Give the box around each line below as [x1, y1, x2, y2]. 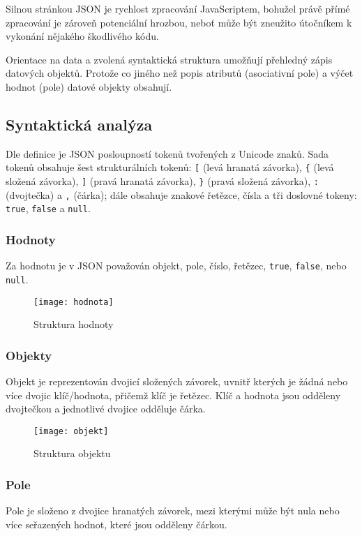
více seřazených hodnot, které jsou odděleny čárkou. [6, 516, 227, 531]
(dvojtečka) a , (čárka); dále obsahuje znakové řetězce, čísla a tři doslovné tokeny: [6, 187, 357, 202]
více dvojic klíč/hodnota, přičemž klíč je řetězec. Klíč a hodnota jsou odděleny [6, 387, 341, 402]
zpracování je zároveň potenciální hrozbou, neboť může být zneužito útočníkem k [6, 15, 352, 29]
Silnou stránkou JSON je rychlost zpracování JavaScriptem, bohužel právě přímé [6, 1, 350, 15]
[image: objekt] [33, 426, 109, 436]
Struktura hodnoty [33, 317, 114, 332]
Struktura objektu [33, 446, 111, 461]
